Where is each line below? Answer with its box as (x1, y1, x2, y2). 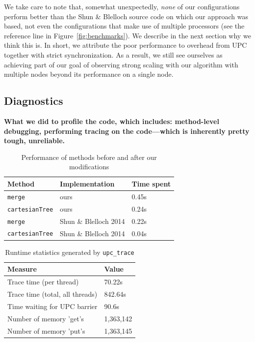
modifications (69, 161, 109, 172)
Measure (7, 264, 37, 274)
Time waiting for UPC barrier (7, 301, 98, 311)
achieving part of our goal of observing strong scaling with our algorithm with (4, 59, 238, 69)
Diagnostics (4, 93, 63, 108)
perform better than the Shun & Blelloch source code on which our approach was (4, 11, 248, 21)
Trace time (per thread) (7, 277, 79, 287)
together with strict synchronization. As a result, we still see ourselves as (4, 49, 223, 60)
